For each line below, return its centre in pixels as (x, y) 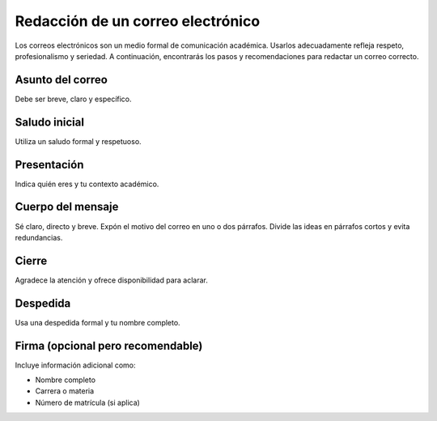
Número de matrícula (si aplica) (88, 402)
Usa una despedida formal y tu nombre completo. (98, 322)
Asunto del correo (62, 80)
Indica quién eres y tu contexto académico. (87, 184)
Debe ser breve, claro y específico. (74, 99)
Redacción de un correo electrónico (138, 21)
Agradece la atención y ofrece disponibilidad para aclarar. (111, 280)
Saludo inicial (50, 122)
